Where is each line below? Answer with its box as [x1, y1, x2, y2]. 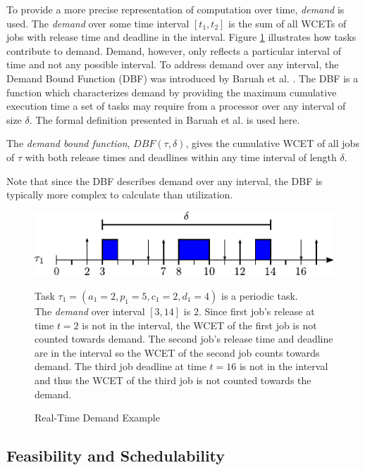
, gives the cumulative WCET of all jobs [185, 136, 359, 151]
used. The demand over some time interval [6, 15, 190, 30]
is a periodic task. [221, 288, 298, 303]
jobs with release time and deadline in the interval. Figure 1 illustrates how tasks [6, 30, 357, 44]
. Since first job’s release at [198, 303, 315, 318]
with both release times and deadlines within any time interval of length [25, 149, 337, 164]
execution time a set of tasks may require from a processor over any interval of [6, 99, 346, 113]
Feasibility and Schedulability [6, 445, 225, 466]
